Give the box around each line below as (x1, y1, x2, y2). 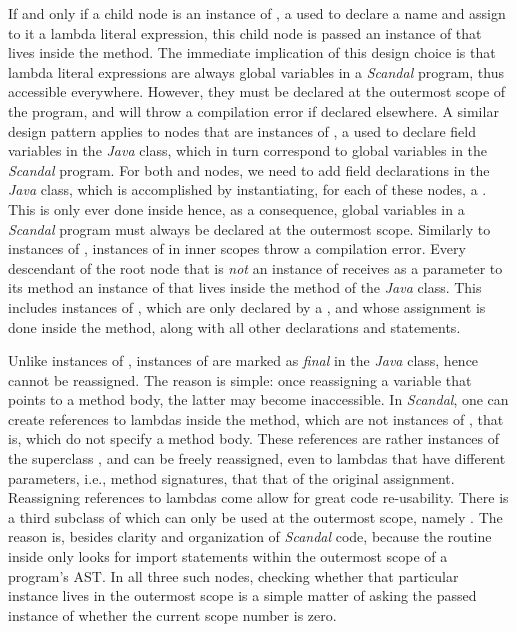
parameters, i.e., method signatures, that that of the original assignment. (8, 467, 455, 488)
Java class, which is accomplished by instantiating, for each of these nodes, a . (8, 179, 487, 200)
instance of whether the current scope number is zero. (8, 604, 337, 625)
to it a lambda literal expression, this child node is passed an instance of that (8, 22, 482, 43)
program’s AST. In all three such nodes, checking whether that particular (8, 565, 459, 586)
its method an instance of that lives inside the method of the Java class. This (8, 277, 482, 298)
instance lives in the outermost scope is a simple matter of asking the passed (8, 585, 477, 606)
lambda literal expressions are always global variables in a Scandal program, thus (8, 61, 504, 82)
